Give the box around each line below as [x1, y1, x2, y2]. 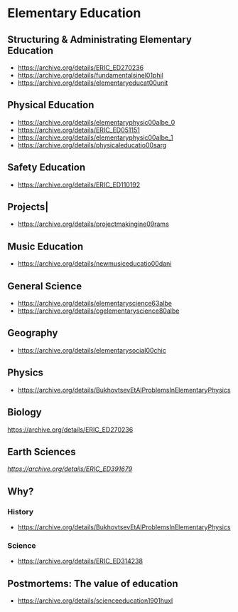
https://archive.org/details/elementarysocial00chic [17, 346, 167, 354]
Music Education [7, 240, 84, 252]
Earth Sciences [7, 445, 76, 457]
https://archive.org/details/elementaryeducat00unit [17, 78, 168, 87]
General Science [7, 280, 82, 292]
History [7, 507, 34, 517]
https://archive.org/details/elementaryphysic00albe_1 [17, 133, 173, 142]
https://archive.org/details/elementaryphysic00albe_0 [17, 118, 175, 126]
